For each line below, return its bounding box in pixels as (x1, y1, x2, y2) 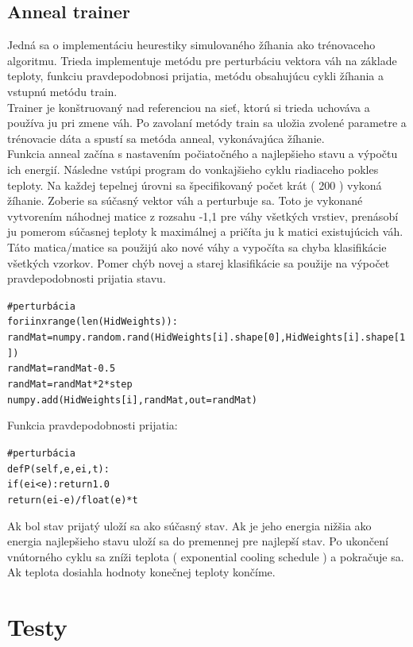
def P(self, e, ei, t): (7, 463, 110, 475)
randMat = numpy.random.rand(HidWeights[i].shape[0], (7, 332, 286, 344)
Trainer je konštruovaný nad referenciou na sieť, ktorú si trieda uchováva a (7, 98, 370, 115)
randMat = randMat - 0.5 (7, 363, 116, 375)
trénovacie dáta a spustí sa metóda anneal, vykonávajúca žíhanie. (7, 129, 325, 146)
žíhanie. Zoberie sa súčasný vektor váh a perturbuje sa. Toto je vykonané (7, 192, 363, 209)
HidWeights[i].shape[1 (285, 332, 406, 344)
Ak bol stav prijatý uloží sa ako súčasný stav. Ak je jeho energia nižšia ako (7, 517, 372, 533)
